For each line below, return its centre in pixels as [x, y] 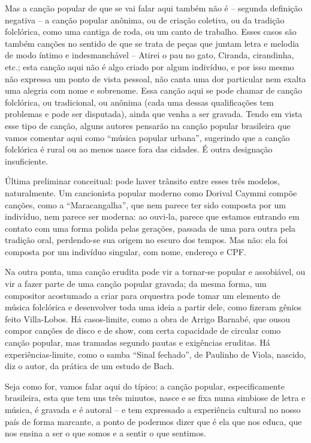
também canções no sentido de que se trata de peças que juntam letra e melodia [152, 43]
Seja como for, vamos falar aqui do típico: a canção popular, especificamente [145, 386]
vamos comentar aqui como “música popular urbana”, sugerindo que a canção [147, 137]
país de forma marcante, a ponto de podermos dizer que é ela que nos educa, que [153, 421]
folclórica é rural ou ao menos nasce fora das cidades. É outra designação [139, 149]
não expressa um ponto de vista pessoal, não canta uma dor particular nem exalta [155, 78]
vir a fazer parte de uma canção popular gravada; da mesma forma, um [136, 284]
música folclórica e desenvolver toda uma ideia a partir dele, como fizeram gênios [153, 307]
